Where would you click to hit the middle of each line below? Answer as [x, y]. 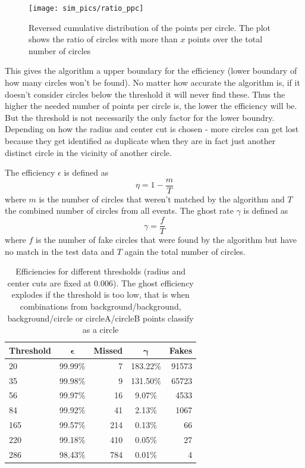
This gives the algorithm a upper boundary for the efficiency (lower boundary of [151, 71]
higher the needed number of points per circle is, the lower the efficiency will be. [151, 106]
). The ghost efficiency [153, 283]
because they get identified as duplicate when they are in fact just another [140, 141]
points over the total [225, 39]
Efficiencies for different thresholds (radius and [100, 271]
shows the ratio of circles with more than [103, 39]
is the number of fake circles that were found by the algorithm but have [166, 240]
